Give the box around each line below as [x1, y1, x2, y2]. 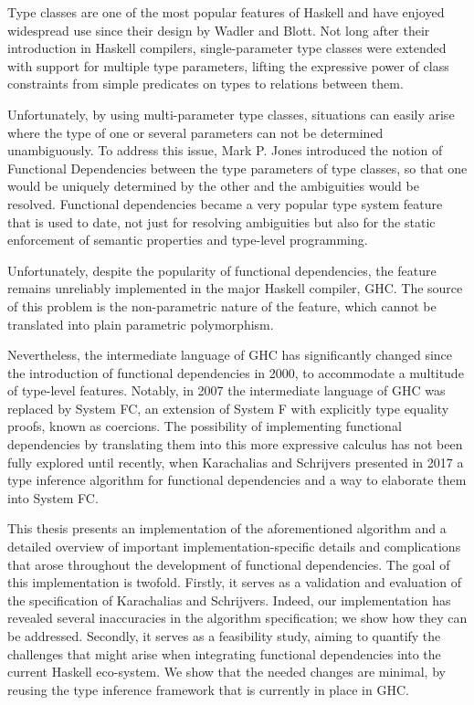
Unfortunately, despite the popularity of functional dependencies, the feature [7, 260, 437, 279]
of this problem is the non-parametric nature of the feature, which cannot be [7, 296, 437, 315]
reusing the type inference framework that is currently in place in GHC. [7, 679, 409, 699]
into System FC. [7, 488, 99, 507]
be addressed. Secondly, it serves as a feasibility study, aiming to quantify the [7, 626, 441, 645]
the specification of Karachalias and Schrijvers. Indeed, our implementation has [7, 590, 451, 609]
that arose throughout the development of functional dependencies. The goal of [7, 554, 450, 573]
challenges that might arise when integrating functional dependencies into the [7, 644, 441, 663]
